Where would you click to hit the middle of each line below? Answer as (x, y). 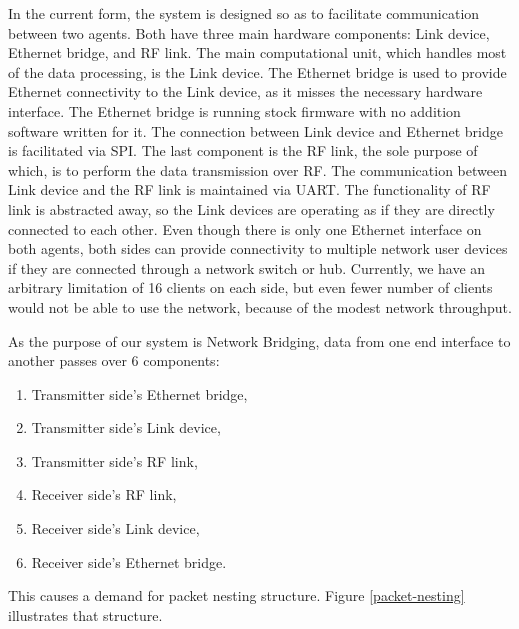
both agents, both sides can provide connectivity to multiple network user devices (258, 248)
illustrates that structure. (85, 614)
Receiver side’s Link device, (115, 528)
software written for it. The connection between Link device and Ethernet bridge (255, 130)
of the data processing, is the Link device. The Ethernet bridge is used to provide (257, 71)
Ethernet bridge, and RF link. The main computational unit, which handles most (257, 52)
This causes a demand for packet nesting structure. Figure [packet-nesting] (236, 595)
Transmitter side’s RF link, (114, 460)
